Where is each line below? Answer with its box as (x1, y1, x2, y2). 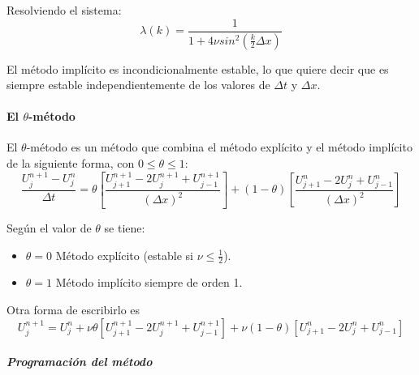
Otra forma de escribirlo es (6, 301, 140, 318)
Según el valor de (6, 219, 92, 237)
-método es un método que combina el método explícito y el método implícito (26, 138, 413, 156)
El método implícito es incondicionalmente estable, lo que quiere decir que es (6, 60, 389, 77)
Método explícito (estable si (55, 246, 194, 263)
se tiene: (104, 219, 145, 237)
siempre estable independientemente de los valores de (6, 76, 270, 93)
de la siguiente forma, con (6, 155, 135, 172)
